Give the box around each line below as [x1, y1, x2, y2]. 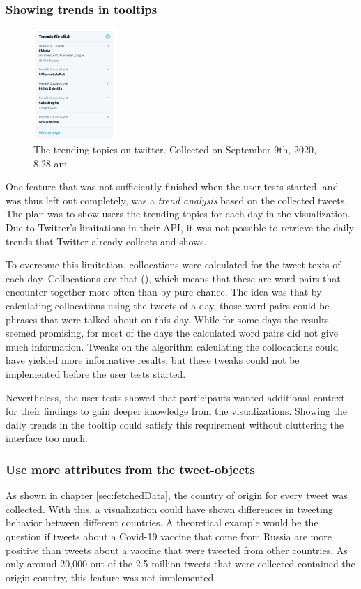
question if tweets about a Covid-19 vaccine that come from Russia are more [6, 528, 332, 543]
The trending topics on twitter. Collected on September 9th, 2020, [33, 142, 316, 157]
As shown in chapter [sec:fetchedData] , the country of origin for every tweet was [6, 488, 348, 503]
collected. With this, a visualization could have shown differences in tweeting [6, 501, 333, 516]
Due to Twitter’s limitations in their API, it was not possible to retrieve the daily [6, 220, 354, 235]
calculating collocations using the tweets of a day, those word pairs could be [6, 298, 330, 312]
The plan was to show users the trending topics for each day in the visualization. [6, 206, 351, 221]
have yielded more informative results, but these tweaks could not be [6, 353, 300, 367]
